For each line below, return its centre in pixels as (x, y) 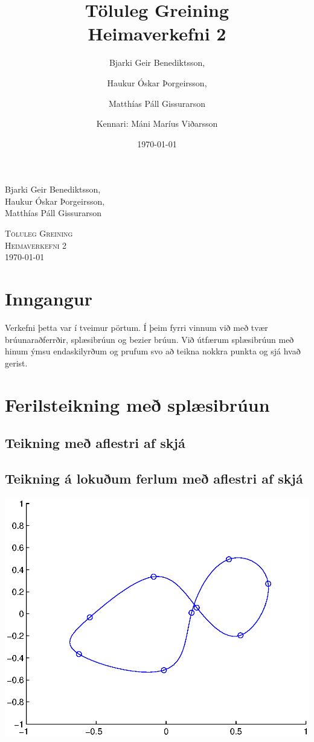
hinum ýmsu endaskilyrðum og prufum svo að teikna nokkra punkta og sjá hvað (153, 351)
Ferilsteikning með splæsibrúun (137, 404)
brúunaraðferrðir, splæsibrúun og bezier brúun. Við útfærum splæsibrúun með (149, 339)
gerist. (16, 363)
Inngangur (49, 299)
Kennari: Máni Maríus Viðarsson (157, 123)
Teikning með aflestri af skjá (95, 443)
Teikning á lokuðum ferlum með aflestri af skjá (154, 478)
